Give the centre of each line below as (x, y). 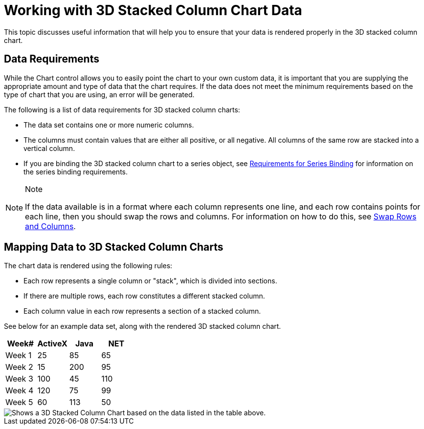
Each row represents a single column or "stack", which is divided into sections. (150, 281)
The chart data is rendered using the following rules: (88, 266)
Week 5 (19, 402)
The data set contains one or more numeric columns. (109, 125)
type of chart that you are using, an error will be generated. (99, 94)
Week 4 (20, 391)
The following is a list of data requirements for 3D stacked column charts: (122, 109)
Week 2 (19, 367)
